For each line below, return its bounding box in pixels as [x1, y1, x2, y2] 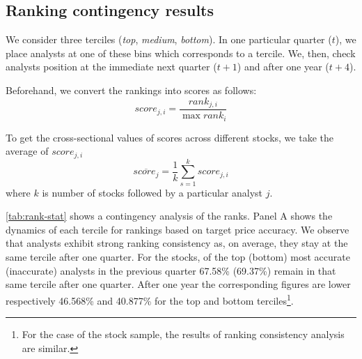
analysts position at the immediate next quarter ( [6, 59, 217, 74]
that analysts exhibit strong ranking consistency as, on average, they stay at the [6, 236, 348, 250]
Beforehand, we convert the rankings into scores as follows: [6, 82, 257, 97]
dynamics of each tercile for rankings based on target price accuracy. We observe [6, 222, 349, 236]
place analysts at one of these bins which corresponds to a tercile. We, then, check [6, 45, 356, 60]
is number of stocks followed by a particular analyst [42, 185, 263, 199]
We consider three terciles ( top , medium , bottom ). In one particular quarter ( [6, 32, 332, 47]
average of [6, 144, 49, 158]
